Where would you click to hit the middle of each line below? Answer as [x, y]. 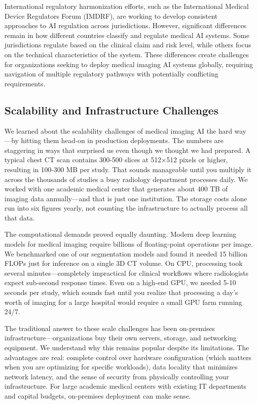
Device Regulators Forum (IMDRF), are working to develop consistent [111, 16]
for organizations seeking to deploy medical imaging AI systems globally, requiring [129, 64]
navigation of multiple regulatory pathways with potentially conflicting [111, 74]
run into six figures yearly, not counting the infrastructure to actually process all [126, 208]
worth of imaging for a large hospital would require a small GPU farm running [123, 302]
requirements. [25, 83]
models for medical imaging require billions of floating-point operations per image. [129, 244]
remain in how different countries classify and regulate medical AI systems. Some [127, 35]
